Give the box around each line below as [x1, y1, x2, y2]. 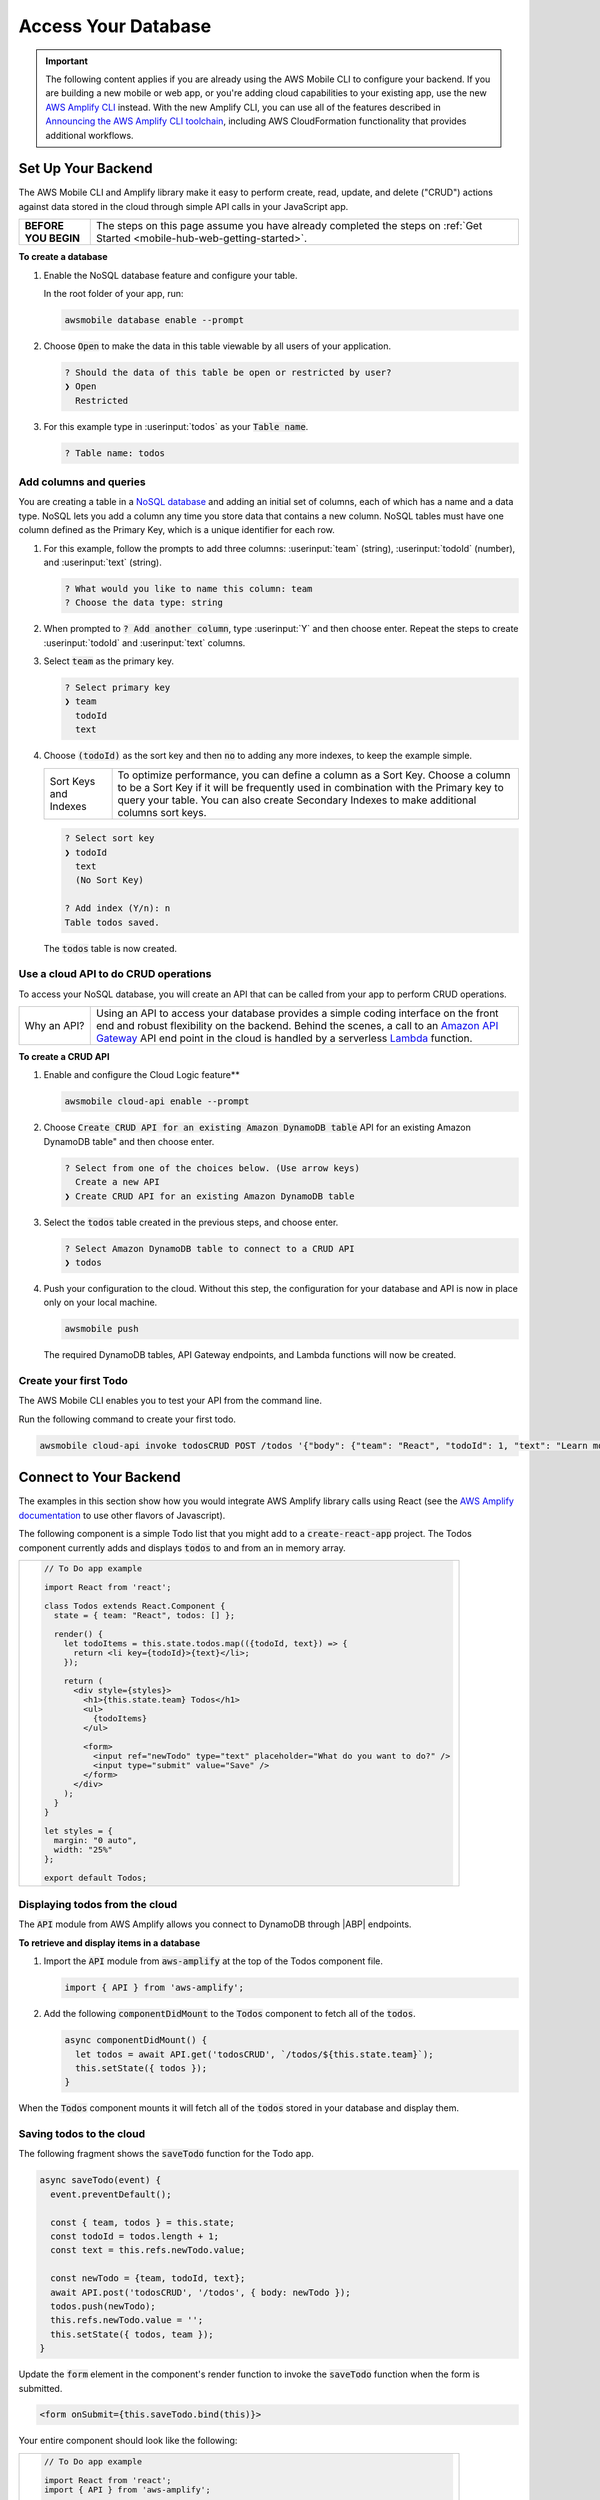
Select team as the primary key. [43, 655, 175, 667]
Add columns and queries [18, 475, 146, 489]
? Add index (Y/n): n [64, 903, 171, 914]
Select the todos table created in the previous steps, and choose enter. [43, 1216, 339, 1228]
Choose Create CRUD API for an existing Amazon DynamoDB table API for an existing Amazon [43, 1121, 472, 1134]
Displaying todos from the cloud [18, 1898, 178, 1912]
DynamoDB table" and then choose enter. [43, 1135, 215, 1147]
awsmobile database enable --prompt [64, 314, 245, 325]
